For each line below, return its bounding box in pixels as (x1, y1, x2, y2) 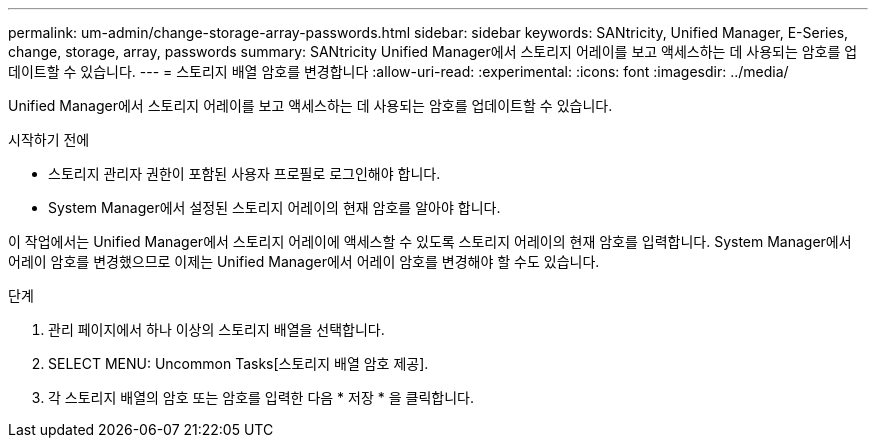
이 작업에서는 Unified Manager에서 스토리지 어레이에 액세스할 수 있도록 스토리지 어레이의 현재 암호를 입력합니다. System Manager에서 (8, 233, 852, 250)
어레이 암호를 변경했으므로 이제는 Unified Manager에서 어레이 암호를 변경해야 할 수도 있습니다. (8, 253, 600, 270)
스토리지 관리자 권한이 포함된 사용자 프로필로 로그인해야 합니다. (48, 165, 441, 182)
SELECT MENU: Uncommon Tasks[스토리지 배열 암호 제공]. (48, 355, 429, 372)
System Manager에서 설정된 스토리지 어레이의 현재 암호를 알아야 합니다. (48, 199, 501, 216)
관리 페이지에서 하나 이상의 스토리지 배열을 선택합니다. (48, 321, 385, 338)
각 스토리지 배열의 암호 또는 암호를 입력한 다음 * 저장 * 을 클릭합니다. (48, 389, 474, 406)
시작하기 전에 (8, 131, 90, 148)
